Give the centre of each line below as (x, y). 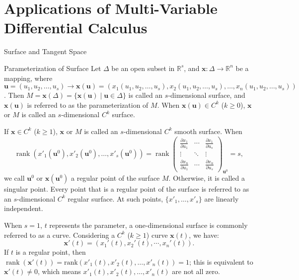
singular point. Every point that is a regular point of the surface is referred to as (127, 189)
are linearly (222, 198)
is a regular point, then (51, 252)
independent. (24, 208)
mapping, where (28, 78)
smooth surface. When (208, 131)
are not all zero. (196, 271)
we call (14, 178)
